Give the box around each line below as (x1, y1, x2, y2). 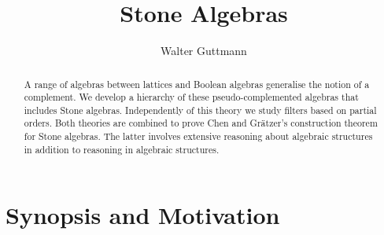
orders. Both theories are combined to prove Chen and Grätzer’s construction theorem (24, 116, 378, 130)
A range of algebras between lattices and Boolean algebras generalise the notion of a (24, 77, 370, 90)
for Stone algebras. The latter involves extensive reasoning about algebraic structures (24, 130, 373, 143)
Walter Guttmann (161, 42, 247, 59)
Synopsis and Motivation (6, 199, 280, 231)
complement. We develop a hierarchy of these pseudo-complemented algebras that (24, 90, 359, 104)
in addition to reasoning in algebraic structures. (24, 142, 220, 156)
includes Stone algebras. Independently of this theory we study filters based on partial (24, 103, 377, 116)
